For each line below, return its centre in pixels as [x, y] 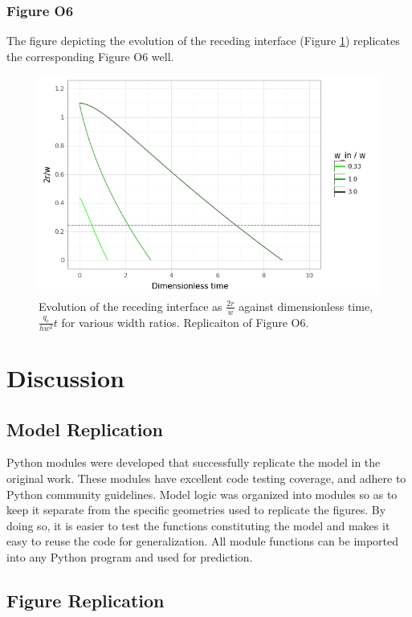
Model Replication [85, 429]
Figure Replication [86, 601]
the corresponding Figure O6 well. [90, 56]
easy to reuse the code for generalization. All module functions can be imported [203, 541]
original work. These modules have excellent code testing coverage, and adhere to [206, 478]
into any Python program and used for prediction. [130, 557]
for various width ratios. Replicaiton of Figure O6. [185, 322]
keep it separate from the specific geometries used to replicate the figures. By [196, 510]
